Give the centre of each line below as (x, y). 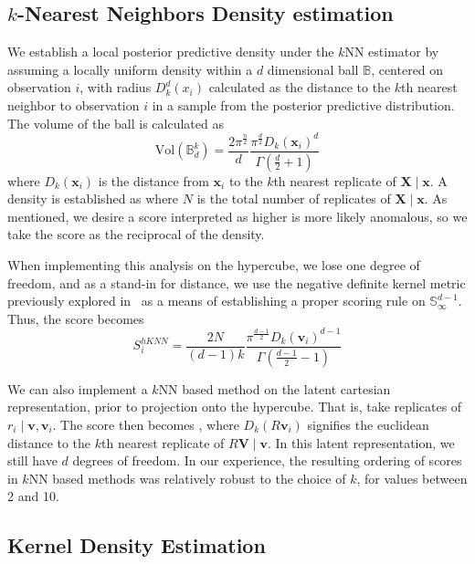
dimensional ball (313, 69)
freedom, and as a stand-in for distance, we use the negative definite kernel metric (237, 282)
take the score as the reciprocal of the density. (136, 234)
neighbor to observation (74, 104)
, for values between (412, 478)
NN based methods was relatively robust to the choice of (187, 478)
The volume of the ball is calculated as (116, 123)
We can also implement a (78, 388)
